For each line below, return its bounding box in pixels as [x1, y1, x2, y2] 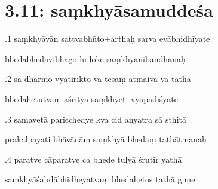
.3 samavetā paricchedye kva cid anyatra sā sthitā [5, 112, 186, 125]
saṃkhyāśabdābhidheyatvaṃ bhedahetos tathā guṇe [5, 173, 195, 185]
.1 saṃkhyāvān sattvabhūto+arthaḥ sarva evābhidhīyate [5, 32, 210, 45]
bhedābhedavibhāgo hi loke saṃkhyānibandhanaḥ [5, 52, 186, 65]
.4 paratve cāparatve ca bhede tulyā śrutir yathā [5, 153, 182, 165]
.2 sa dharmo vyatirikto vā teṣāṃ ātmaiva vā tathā [5, 72, 191, 85]
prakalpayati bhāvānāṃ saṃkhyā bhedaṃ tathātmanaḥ [5, 133, 207, 145]
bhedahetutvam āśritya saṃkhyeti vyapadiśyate [5, 92, 178, 105]
